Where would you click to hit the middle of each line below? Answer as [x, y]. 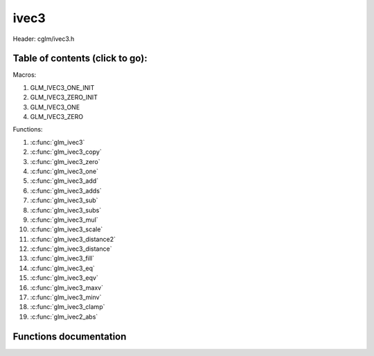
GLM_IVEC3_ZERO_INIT [64, 98]
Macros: [25, 75]
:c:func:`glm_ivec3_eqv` [64, 278]
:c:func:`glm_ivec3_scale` [66, 229]
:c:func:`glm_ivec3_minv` [66, 297]
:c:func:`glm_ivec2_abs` [64, 317]
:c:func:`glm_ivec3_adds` [66, 190]
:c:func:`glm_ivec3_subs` [66, 210]
